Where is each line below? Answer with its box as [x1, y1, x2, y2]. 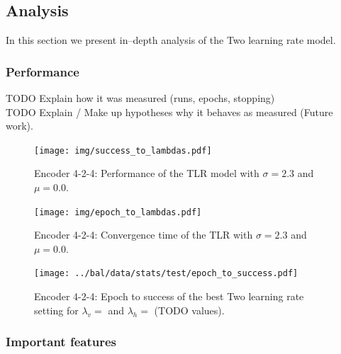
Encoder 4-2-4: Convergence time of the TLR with [34, 227, 253, 242]
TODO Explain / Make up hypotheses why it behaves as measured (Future [6, 104, 333, 119]
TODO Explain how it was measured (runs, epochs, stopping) [6, 91, 275, 105]
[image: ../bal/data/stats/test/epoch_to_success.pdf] [34, 268, 298, 279]
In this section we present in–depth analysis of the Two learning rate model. [6, 33, 336, 47]
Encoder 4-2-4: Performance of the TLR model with [34, 166, 259, 181]
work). [6, 118, 33, 133]
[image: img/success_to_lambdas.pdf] [34, 145, 212, 156]
